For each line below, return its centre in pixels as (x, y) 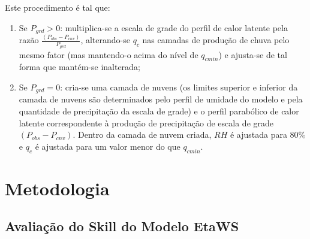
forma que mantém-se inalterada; (79, 67)
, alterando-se (105, 40)
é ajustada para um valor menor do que (108, 146)
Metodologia (57, 188)
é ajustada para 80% (268, 134)
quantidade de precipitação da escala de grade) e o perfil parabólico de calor (159, 111)
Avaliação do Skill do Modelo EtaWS (122, 226)
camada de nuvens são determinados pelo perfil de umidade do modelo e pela (161, 99)
